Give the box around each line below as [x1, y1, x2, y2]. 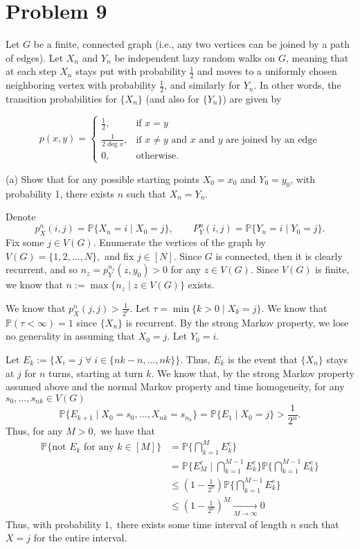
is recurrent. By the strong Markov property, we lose [125, 315, 349, 329]
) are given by [222, 91, 282, 105]
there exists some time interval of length [116, 516, 287, 531]
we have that [100, 424, 155, 438]
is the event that [228, 351, 298, 366]
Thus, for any [6, 424, 63, 438]
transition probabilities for [6, 91, 117, 105]
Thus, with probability [6, 516, 102, 531]
